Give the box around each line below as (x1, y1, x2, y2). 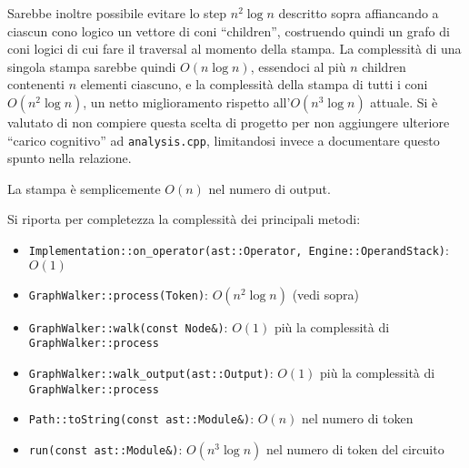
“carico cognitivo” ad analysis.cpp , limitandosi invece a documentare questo (7, 130, 440, 149)
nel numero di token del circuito (265, 439, 444, 458)
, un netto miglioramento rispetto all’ (83, 92, 291, 111)
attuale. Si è (370, 92, 438, 111)
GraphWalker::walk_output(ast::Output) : (28, 362, 274, 382)
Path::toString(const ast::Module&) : (28, 409, 254, 428)
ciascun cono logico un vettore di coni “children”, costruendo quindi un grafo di (7, 21, 450, 40)
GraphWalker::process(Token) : (28, 284, 208, 303)
